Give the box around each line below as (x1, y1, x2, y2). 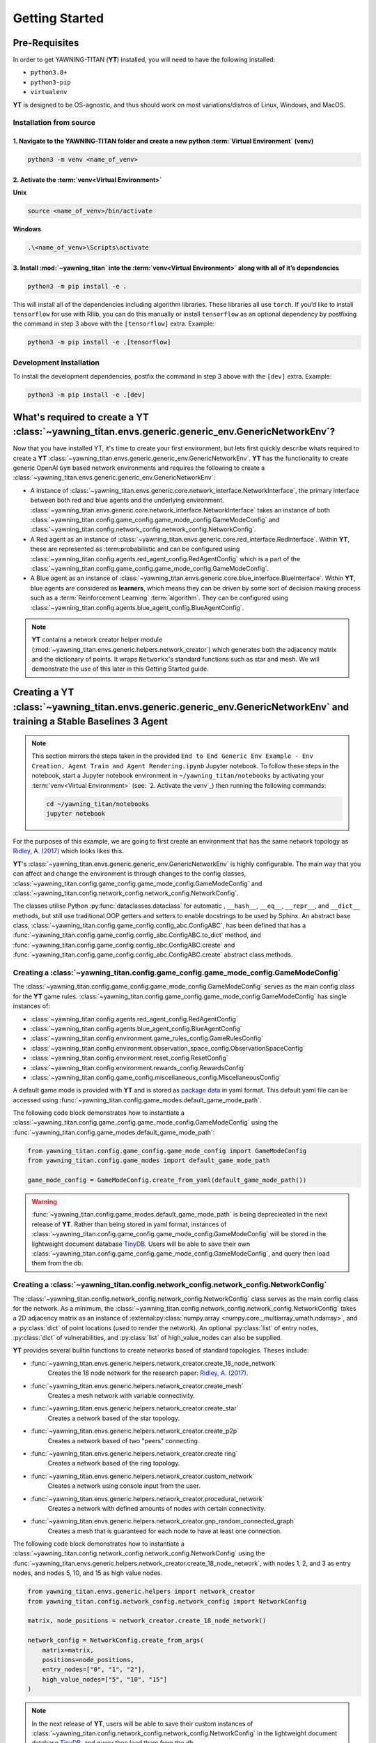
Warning (31, 1198, 57, 1206)
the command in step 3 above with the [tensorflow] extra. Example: (13, 319, 215, 328)
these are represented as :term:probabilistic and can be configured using (30, 545, 240, 554)
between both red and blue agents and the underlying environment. (30, 496, 224, 505)
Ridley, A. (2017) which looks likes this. (13, 847, 125, 855)
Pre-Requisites (13, 37, 79, 49)
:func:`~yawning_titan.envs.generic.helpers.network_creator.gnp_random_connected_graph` (30, 1517, 296, 1525)
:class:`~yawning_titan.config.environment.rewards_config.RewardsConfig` (30, 1063, 246, 1072)
